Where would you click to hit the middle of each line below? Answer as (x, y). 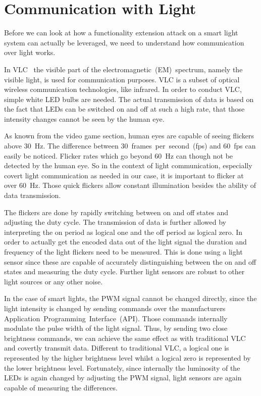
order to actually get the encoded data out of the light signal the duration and (125, 242)
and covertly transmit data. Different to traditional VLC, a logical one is (117, 348)
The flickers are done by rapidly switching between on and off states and (116, 212)
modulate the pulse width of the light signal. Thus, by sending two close (116, 328)
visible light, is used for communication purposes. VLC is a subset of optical (122, 79)
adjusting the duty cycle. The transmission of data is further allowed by (115, 222)
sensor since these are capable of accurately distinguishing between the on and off (130, 261)
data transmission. (33, 195)
